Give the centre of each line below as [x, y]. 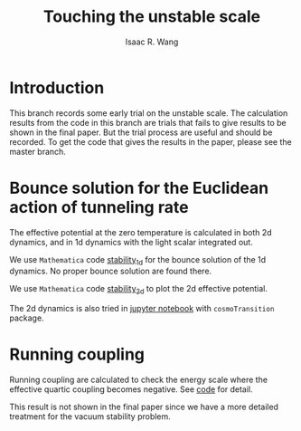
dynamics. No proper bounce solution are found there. [111, 271]
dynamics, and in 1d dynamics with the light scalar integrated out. [131, 242]
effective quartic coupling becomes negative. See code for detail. [131, 389]
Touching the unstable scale [152, 17]
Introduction [57, 87]
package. [27, 318]
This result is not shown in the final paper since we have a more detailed [144, 407]
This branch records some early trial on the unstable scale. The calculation [149, 113]
